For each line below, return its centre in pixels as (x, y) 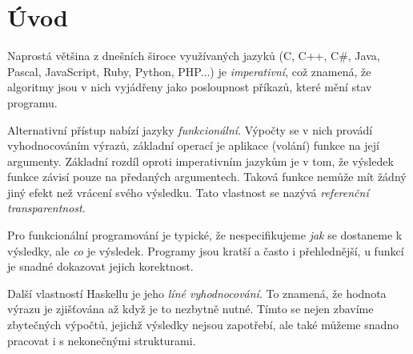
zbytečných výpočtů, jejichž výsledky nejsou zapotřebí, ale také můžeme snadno (203, 325)
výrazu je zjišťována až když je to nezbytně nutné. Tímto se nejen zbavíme (190, 309)
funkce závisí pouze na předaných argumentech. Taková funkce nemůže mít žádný (207, 177)
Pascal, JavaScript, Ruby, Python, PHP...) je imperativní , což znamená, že (189, 71)
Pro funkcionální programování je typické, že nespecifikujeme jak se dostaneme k (205, 235)
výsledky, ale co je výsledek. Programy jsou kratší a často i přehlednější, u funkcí (206, 250)
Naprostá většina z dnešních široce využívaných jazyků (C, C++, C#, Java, (194, 56)
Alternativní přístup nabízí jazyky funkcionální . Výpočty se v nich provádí (190, 129)
